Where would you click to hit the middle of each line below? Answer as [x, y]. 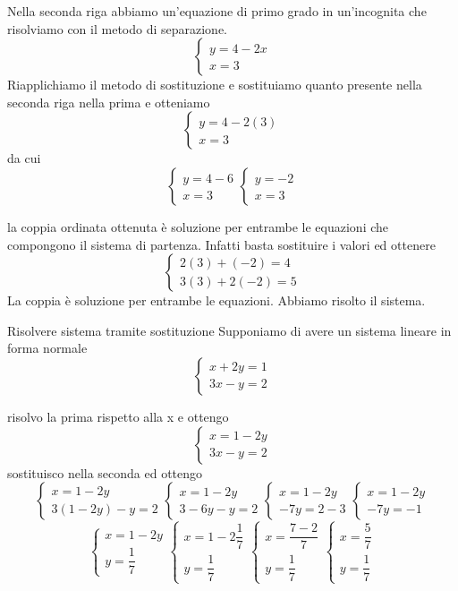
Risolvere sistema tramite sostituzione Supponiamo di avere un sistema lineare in [229, 330]
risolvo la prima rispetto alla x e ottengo [118, 416]
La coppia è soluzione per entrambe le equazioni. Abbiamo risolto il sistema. [216, 300]
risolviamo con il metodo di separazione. [118, 28]
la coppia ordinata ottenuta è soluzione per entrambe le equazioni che [198, 226]
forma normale [47, 348]
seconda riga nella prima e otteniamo [109, 102]
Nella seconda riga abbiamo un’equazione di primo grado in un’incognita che [217, 11]
